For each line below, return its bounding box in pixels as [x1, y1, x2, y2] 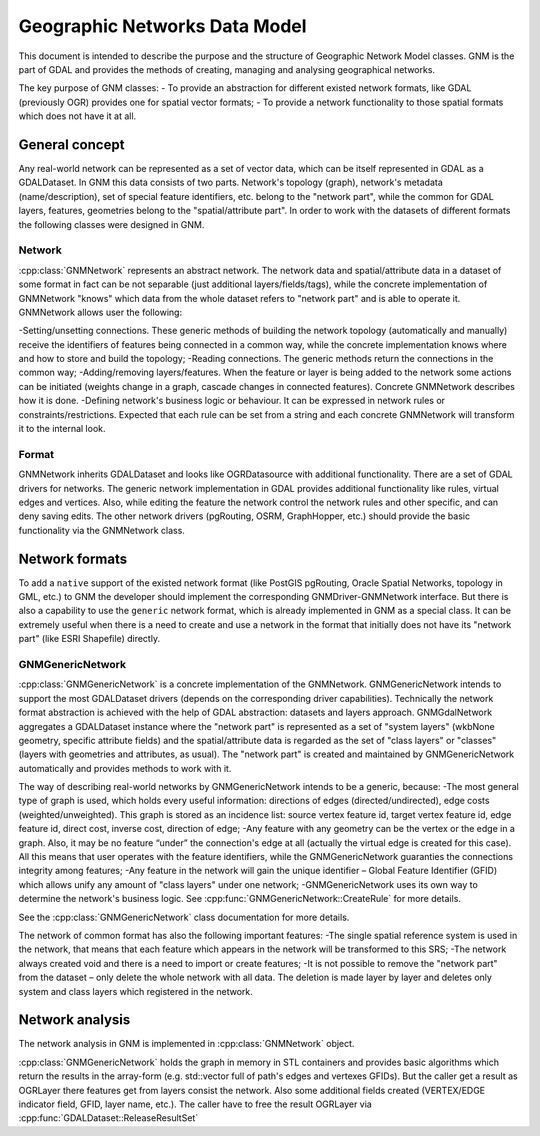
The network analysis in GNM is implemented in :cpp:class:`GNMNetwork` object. [18, 1038, 355, 1050]
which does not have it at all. [18, 110, 137, 122]
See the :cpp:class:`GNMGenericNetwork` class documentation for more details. [18, 911, 350, 923]
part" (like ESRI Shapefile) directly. [18, 633, 160, 645]
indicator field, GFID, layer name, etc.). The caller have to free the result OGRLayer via [18, 1098, 372, 1110]
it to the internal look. [18, 423, 106, 435]
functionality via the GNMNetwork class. [18, 524, 185, 536]
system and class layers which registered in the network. [18, 985, 254, 997]
